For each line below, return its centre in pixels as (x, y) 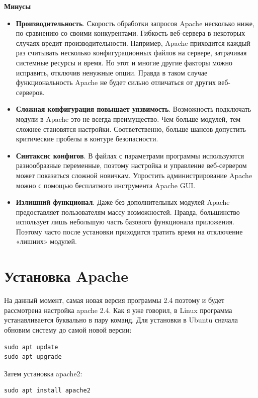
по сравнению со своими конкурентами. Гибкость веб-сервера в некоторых (131, 33)
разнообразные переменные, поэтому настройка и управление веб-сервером (131, 165)
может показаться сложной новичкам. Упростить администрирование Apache (134, 175)
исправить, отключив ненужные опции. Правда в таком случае (112, 72)
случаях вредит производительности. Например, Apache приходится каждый (133, 43)
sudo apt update (31, 347)
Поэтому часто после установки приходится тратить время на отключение (129, 231)
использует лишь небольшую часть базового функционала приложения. (125, 222)
